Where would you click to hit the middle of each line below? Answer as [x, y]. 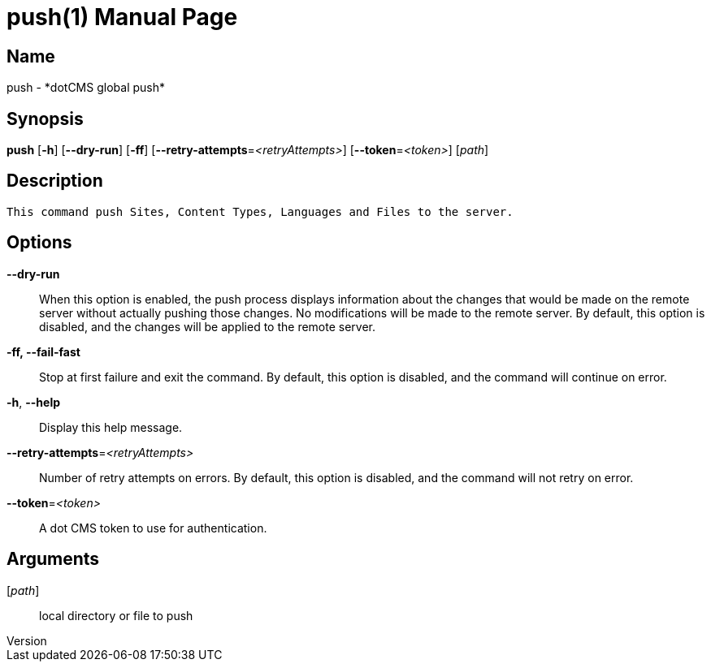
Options [39, 243]
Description [55, 181]
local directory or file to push [116, 615]
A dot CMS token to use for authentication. [153, 528]
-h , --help [34, 402]
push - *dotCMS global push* [86, 88]
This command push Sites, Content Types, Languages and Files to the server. [260, 211]
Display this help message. [111, 427]
